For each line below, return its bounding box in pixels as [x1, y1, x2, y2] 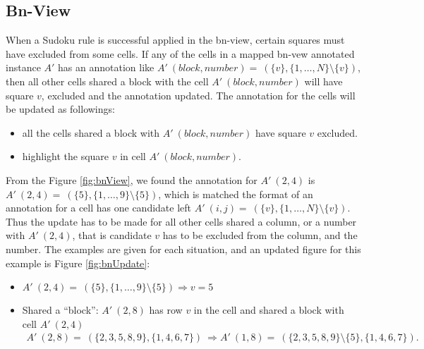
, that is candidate [72, 228, 152, 243]
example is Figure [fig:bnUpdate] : [6, 255, 150, 270]
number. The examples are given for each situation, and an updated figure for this [6, 241, 361, 256]
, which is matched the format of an [158, 186, 313, 201]
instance [6, 60, 41, 75]
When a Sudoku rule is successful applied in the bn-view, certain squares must [6, 32, 345, 47]
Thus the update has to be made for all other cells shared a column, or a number [6, 214, 357, 228]
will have [304, 73, 343, 88]
